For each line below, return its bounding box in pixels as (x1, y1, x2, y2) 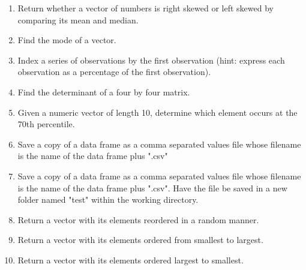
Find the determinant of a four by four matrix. (17, 85, 190, 98)
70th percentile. (17, 118, 75, 130)
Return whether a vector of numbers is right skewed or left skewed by (17, 2, 274, 14)
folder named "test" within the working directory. (17, 193, 199, 206)
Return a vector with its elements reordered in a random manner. (17, 213, 259, 226)
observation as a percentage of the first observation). (17, 65, 211, 78)
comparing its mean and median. (17, 13, 139, 26)
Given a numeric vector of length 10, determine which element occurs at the (17, 106, 298, 118)
